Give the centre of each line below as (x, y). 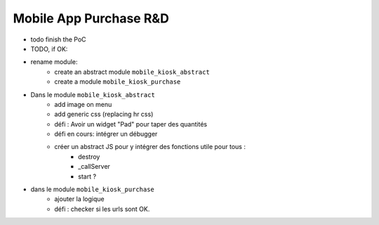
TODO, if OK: (49, 49)
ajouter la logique (79, 199)
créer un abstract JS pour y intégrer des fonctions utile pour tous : (150, 147)
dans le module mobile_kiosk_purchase (92, 189)
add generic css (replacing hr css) (104, 114)
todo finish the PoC (59, 39)
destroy (89, 156)
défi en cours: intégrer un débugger (106, 134)
